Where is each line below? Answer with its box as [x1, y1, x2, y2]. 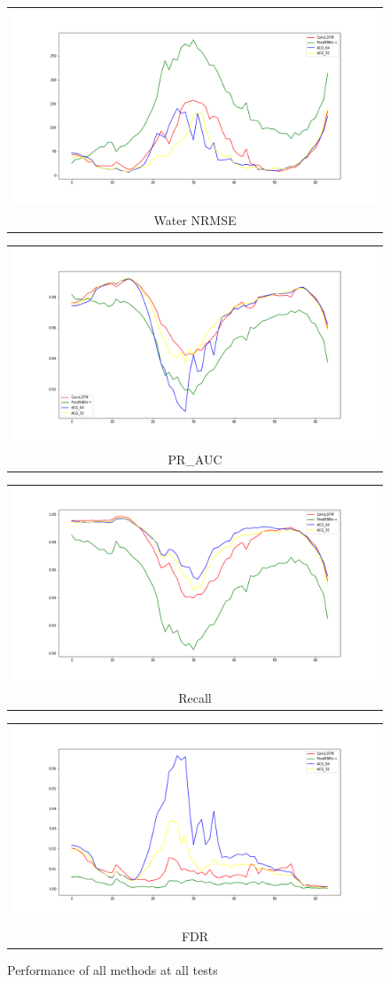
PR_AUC [168, 449, 222, 468]
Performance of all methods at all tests [7, 961, 218, 979]
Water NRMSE [153, 211, 237, 230]
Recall [178, 688, 212, 706]
